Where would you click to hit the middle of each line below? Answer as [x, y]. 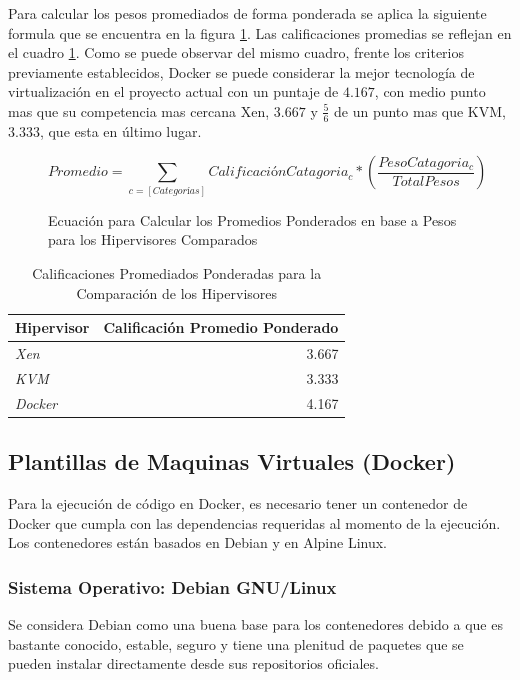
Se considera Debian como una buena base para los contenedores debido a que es [255, 623]
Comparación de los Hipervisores [177, 292]
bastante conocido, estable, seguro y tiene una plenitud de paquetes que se [236, 643]
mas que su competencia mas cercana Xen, [139, 110]
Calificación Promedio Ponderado [221, 327]
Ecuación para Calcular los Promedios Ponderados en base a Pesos [252, 219]
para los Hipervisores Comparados [153, 239]
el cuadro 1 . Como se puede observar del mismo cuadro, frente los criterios [236, 52]
